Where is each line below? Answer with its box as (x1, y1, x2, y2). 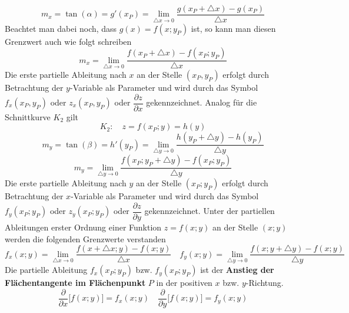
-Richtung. (245, 276, 284, 289)
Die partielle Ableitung (5, 263, 88, 276)
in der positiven (156, 276, 212, 289)
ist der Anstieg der (200, 263, 274, 276)
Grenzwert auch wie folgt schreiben (5, 35, 132, 47)
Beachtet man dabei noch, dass (5, 22, 117, 34)
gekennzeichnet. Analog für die (146, 96, 257, 108)
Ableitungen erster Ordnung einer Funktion (5, 220, 162, 233)
